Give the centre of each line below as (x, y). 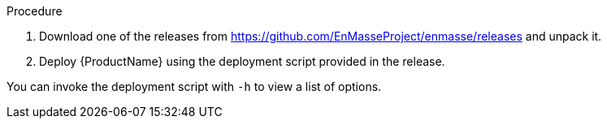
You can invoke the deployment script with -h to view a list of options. (194, 86)
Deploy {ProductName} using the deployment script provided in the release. (242, 61)
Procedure (35, 11)
